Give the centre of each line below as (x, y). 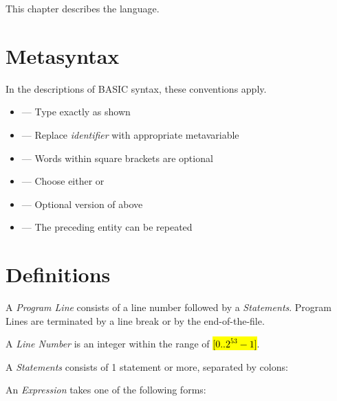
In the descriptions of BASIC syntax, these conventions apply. (136, 88)
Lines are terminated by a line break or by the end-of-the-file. (135, 320)
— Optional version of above (82, 204)
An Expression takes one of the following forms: (106, 390)
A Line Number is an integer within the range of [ (111, 344)
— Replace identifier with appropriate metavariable (130, 134)
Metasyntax (63, 55)
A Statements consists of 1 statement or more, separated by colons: (147, 366)
